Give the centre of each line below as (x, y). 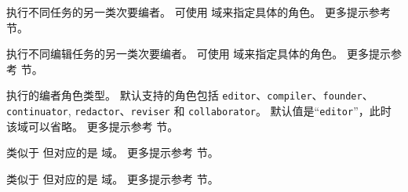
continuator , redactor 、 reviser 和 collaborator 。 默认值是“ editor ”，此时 (199, 111)
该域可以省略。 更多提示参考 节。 (93, 126)
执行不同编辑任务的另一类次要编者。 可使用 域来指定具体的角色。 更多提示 (199, 54)
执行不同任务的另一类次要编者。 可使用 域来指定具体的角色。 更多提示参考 (199, 12)
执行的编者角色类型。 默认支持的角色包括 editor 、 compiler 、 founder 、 (190, 95)
